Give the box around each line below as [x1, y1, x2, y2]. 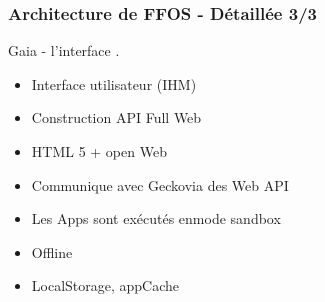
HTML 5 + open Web [31, 141, 167, 161]
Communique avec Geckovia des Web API [31, 174, 289, 195]
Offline [31, 241, 73, 262]
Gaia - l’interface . [8, 40, 120, 61]
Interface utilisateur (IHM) [31, 73, 197, 94]
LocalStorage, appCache [31, 275, 180, 296]
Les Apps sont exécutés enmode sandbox [31, 208, 281, 229]
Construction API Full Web [31, 107, 202, 128]
